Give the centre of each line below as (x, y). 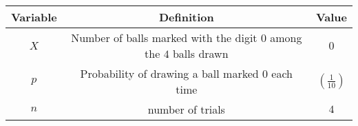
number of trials (186, 109)
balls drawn (200, 53)
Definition (186, 17)
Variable (34, 17)
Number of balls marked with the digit (164, 38)
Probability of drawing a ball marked (169, 73)
